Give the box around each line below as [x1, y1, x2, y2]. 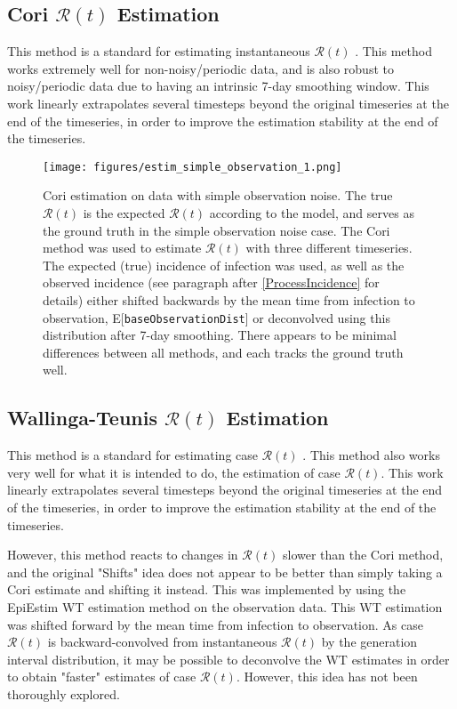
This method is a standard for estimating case [7, 446, 259, 464]
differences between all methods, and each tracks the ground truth [43, 342, 404, 361]
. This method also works [302, 446, 440, 464]
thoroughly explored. [7, 684, 120, 703]
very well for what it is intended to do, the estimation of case [7, 463, 341, 481]
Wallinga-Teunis [7, 404, 157, 431]
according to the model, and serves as [209, 204, 414, 222]
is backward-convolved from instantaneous [47, 632, 277, 651]
